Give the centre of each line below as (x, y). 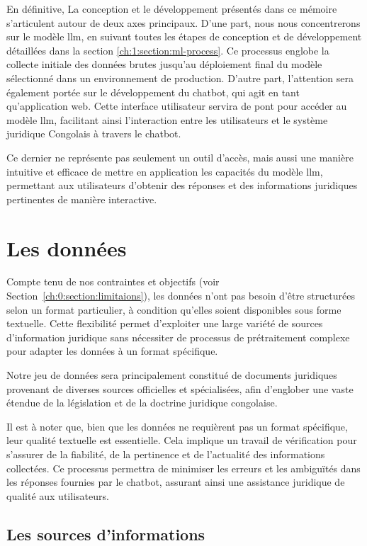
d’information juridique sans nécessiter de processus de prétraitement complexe (178, 337)
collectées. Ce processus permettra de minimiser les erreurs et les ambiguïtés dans (183, 468)
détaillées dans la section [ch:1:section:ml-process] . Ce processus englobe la (168, 50)
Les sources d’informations (106, 534)
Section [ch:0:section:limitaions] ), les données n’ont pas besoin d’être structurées (181, 296)
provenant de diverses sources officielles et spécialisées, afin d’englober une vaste (180, 388)
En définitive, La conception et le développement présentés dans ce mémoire (172, 8)
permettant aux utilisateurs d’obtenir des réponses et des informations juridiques (182, 185)
